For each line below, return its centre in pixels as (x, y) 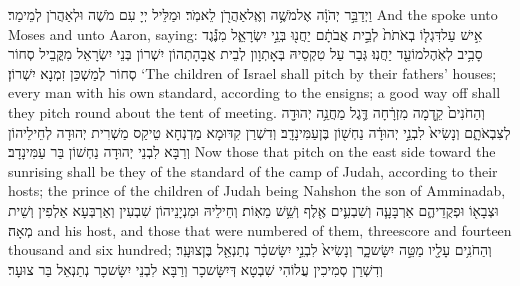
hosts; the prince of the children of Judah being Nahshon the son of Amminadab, (257, 190)
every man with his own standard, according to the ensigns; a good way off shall (254, 92)
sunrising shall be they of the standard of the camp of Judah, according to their (253, 170)
